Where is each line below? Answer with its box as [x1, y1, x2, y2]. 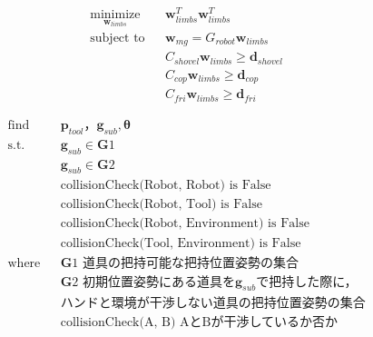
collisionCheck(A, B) [60, 316, 176, 330]
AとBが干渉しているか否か [180, 316, 338, 330]
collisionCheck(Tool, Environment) [60, 236, 255, 250]
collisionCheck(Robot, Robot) [60, 179, 225, 193]
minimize [90, 8, 141, 22]
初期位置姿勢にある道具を [83, 275, 235, 289]
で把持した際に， [256, 275, 358, 289]
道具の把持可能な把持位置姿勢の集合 [83, 256, 299, 270]
